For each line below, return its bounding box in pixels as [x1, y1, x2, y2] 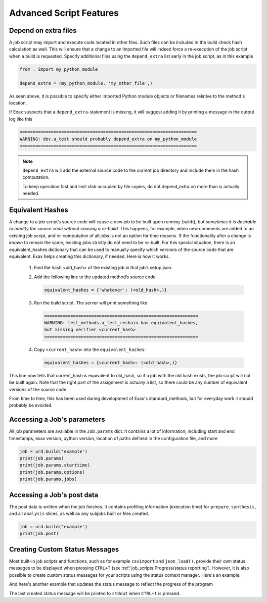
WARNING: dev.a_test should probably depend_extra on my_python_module [19, 136, 197, 142]
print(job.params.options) [19, 469, 85, 475]
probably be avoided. [9, 402, 53, 408]
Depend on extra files [9, 26, 77, 35]
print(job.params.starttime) [19, 462, 90, 468]
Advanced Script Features [9, 7, 119, 18]
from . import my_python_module [19, 66, 98, 72]
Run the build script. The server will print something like [34, 300, 148, 305]
